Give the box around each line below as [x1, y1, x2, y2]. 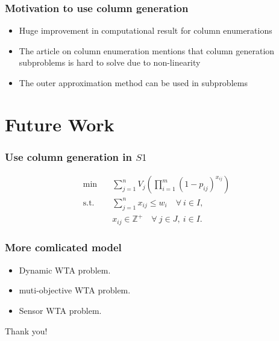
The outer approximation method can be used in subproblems [19, 77, 248, 89]
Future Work [5, 111, 114, 136]
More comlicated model [5, 240, 122, 255]
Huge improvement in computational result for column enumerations [19, 24, 272, 37]
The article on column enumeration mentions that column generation [19, 44, 275, 57]
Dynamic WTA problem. [19, 263, 111, 276]
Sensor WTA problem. [19, 304, 102, 316]
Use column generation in [5, 149, 132, 164]
